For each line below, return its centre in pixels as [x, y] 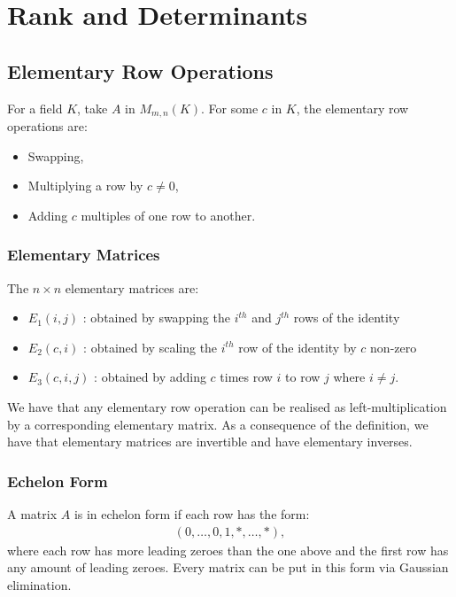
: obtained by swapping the [156, 318]
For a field [35, 108]
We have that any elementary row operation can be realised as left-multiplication [227, 407]
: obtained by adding [150, 377]
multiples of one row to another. [168, 215]
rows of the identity [347, 318]
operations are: [47, 126]
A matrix [32, 514]
